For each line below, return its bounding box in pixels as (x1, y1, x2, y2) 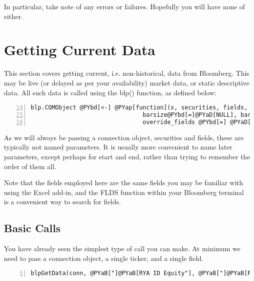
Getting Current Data (4, 40, 155, 60)
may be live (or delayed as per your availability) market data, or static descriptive (4, 77, 250, 87)
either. (4, 11, 23, 21)
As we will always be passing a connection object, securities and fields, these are (4, 132, 244, 142)
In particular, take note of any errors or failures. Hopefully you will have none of (4, 1, 245, 11)
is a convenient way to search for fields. (4, 196, 121, 207)
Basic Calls (4, 220, 61, 236)
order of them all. (4, 161, 57, 171)
